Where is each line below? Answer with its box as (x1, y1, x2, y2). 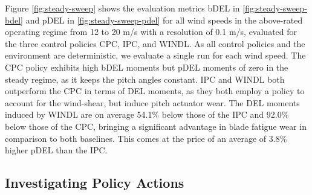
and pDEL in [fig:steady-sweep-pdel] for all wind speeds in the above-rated (25, 13, 303, 26)
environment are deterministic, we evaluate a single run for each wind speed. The (5, 49, 306, 62)
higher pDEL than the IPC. (5, 144, 108, 156)
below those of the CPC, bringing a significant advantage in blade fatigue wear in (5, 120, 307, 132)
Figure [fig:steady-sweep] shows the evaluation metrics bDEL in (5, 2, 240, 14)
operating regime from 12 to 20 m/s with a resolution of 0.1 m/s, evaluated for (5, 25, 297, 38)
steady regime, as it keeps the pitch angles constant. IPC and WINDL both (5, 72, 285, 85)
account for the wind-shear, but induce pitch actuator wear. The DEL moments (5, 96, 300, 109)
